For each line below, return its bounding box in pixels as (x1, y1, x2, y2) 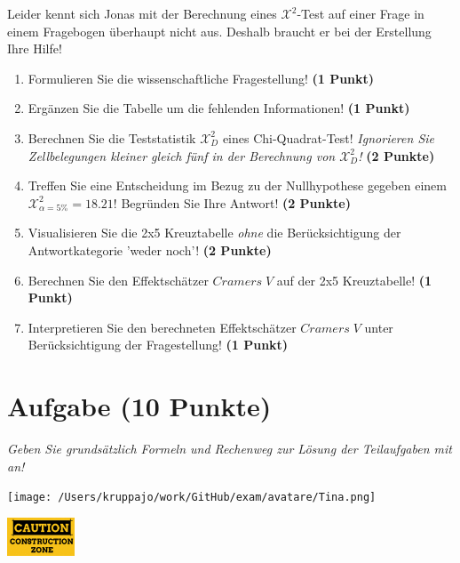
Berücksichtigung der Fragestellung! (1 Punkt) (28, 335, 289, 354)
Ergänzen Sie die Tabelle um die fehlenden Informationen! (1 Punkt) (28, 99, 410, 117)
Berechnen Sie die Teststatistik (28, 128, 196, 147)
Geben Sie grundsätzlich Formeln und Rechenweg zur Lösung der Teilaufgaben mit (7, 439, 452, 458)
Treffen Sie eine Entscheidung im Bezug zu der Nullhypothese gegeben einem (28, 176, 447, 195)
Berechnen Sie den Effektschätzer (28, 270, 209, 289)
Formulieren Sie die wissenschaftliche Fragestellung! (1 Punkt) (28, 68, 375, 87)
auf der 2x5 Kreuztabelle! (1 (276, 270, 432, 289)
